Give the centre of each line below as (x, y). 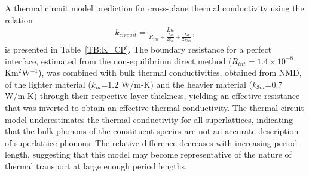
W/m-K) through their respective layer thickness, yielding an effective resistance (152, 96)
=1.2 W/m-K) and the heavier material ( (177, 84)
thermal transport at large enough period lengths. (96, 166)
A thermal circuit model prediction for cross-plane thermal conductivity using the (154, 8)
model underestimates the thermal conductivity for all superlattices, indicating (149, 119)
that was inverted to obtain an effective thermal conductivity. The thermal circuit (154, 107)
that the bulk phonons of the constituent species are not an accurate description (152, 131)
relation (19, 19)
